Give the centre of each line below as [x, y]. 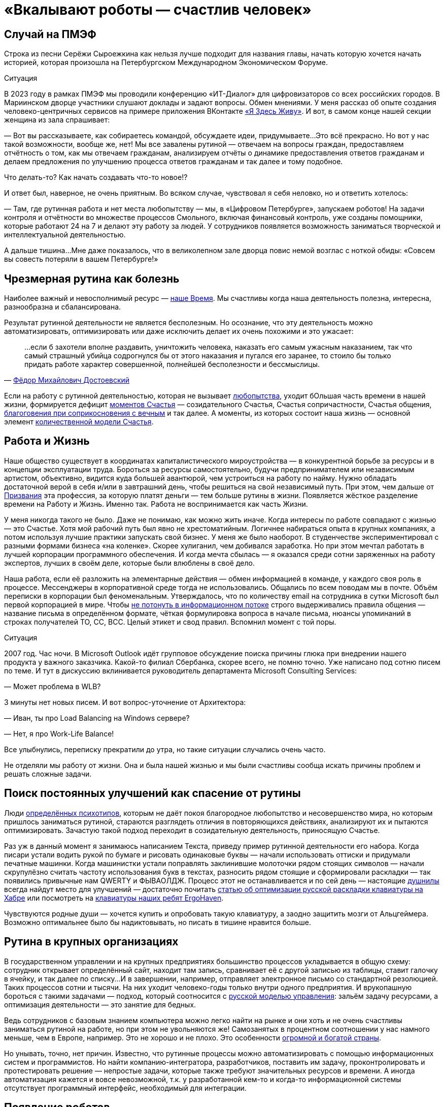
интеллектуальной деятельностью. [65, 235]
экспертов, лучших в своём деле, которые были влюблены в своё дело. [129, 563]
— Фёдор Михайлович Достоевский [67, 380]
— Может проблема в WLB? [53, 686]
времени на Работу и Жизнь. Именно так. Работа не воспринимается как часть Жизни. [156, 504]
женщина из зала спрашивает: [57, 120]
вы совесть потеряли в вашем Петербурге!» [81, 259]
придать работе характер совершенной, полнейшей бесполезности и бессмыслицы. [172, 364]
